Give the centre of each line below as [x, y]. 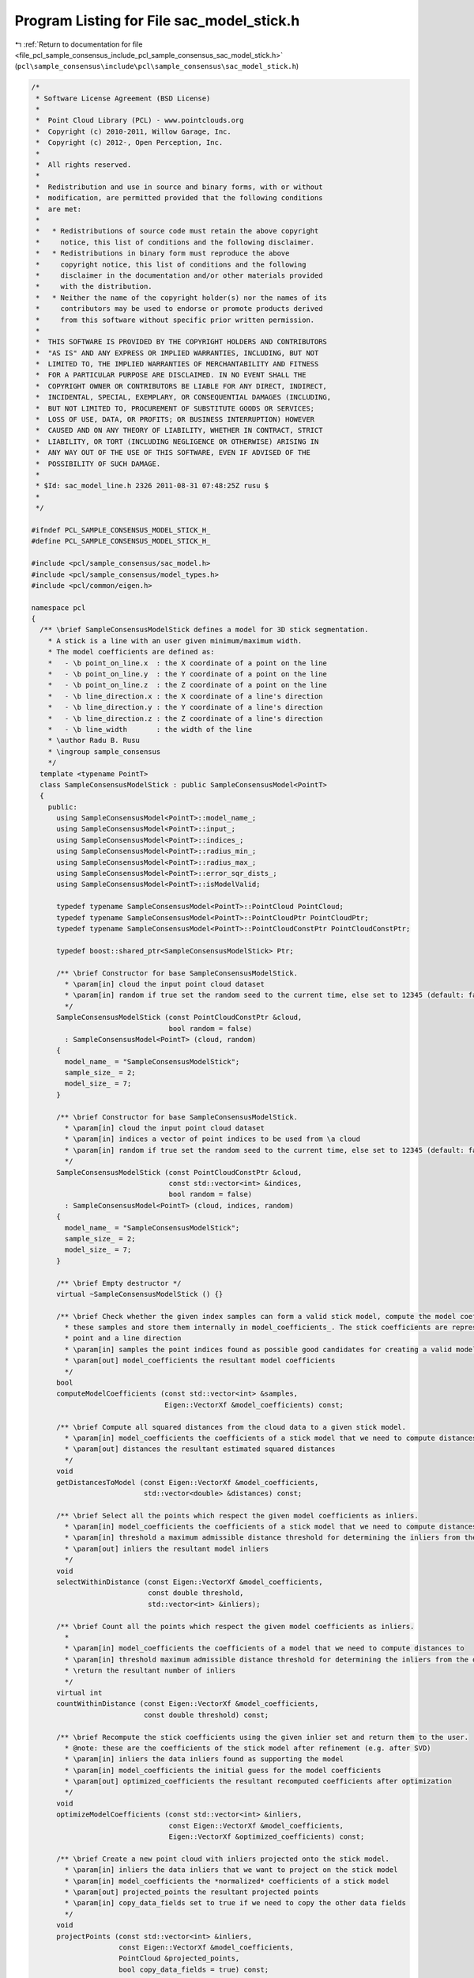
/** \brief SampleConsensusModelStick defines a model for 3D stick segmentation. [204, 630]
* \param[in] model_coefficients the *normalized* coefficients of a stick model [227, 1881]
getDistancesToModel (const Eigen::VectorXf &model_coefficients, [188, 1482]
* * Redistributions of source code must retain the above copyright [177, 231]
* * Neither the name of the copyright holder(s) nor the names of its [182, 297]
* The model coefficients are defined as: [131, 652]
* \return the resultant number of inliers [150, 1671]
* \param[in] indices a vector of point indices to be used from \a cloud [213, 1139]
